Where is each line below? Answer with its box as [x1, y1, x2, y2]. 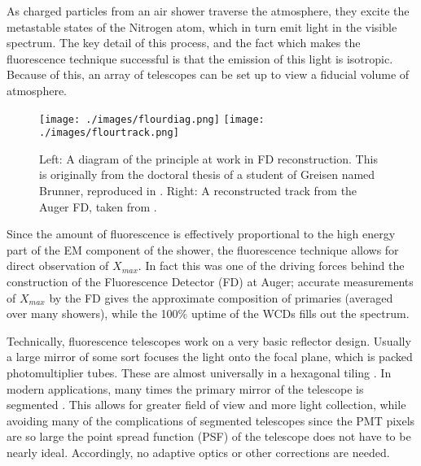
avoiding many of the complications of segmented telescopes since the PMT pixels [7, 412, 415, 429]
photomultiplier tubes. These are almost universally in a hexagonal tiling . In [7, 364, 392, 381]
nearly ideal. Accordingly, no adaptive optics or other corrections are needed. [7, 443, 390, 460]
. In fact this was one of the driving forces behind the [138, 257, 405, 274]
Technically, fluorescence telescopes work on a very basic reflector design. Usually [7, 332, 411, 349]
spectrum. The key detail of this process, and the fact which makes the [7, 34, 361, 51]
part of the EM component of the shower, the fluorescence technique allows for [7, 241, 399, 258]
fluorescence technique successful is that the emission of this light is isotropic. [7, 50, 393, 67]
